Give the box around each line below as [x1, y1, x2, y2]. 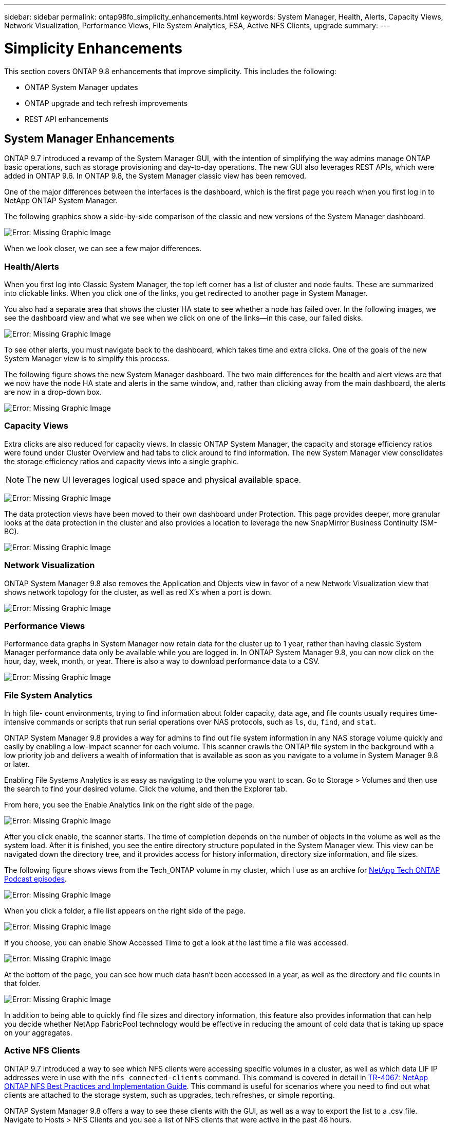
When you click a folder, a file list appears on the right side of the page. [4, 906, 246, 916]
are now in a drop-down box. [4, 388, 102, 397]
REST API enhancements [25, 114, 109, 124]
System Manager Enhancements [4, 132, 175, 145]
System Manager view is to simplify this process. [4, 354, 170, 363]
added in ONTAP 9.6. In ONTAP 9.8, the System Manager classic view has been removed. [4, 171, 307, 181]
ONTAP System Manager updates [25, 82, 138, 92]
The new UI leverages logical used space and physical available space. [26, 474, 302, 485]
